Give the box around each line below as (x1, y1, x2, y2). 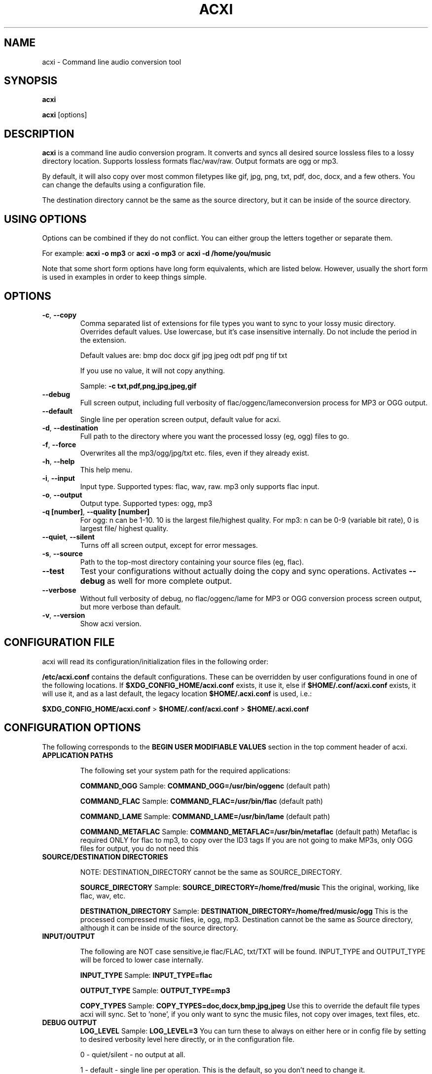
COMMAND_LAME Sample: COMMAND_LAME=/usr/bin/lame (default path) (80, 812, 330, 821)
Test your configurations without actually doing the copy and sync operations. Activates (80, 566, 407, 576)
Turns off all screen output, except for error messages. (80, 540, 258, 549)
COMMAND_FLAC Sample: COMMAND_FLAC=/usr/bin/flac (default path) (80, 796, 323, 805)
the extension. (80, 335, 126, 344)
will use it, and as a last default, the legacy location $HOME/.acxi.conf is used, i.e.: (42, 689, 312, 698)
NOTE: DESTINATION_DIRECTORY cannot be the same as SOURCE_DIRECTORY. (80, 867, 342, 876)
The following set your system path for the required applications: (80, 766, 290, 775)
